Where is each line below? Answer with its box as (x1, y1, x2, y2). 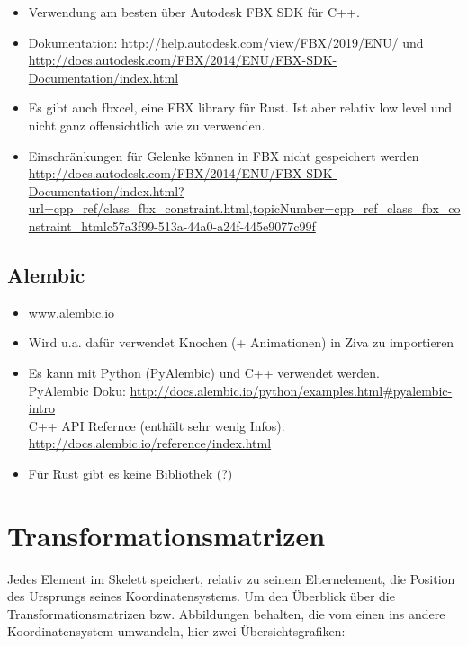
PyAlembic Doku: (28, 381, 126, 399)
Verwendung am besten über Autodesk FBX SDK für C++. (28, 3, 360, 21)
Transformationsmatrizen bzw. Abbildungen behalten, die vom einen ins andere (7, 604, 445, 623)
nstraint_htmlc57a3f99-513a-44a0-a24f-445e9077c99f (28, 216, 316, 235)
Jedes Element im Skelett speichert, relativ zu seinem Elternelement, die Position (7, 569, 455, 588)
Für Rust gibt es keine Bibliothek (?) (28, 463, 233, 482)
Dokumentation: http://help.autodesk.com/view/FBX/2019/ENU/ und (28, 32, 424, 51)
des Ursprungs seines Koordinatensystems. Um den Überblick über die (7, 587, 395, 606)
